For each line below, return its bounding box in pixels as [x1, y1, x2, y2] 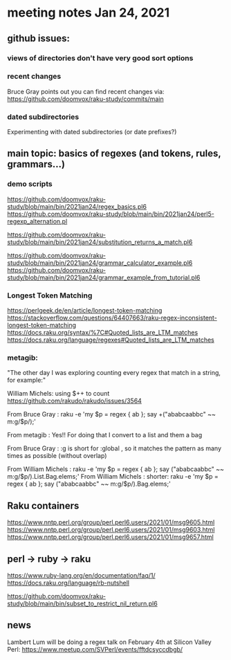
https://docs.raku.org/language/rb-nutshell [7, 579, 130, 587]
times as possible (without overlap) [7, 452, 107, 460]
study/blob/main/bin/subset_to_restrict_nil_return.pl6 [7, 600, 158, 607]
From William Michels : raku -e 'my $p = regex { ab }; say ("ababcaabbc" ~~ [7, 465, 225, 473]
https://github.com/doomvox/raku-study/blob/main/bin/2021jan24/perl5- [7, 210, 214, 218]
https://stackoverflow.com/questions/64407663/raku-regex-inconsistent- [7, 313, 218, 322]
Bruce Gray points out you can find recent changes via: [7, 87, 165, 95]
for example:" [7, 376, 46, 385]
